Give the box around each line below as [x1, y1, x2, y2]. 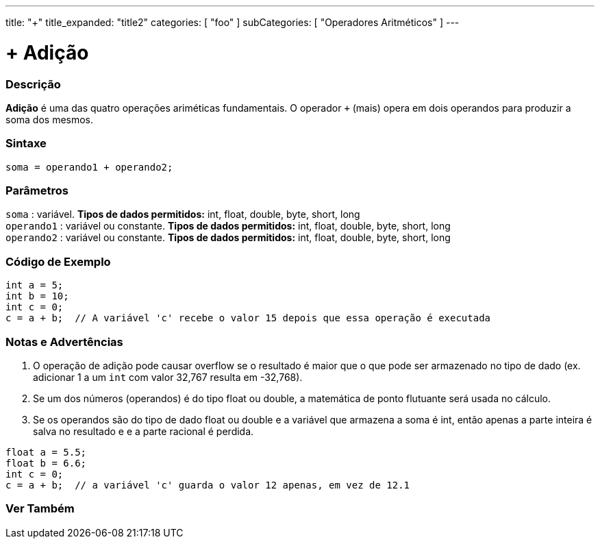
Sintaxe [5, 136, 47, 151]
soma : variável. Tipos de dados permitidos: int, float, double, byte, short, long [5, 208, 360, 221]
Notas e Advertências [5, 334, 123, 349]
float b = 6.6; [5, 457, 87, 469]
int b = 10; [5, 290, 69, 302]
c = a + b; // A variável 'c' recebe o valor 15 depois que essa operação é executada [5, 312, 491, 324]
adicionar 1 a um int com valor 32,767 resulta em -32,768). [33, 371, 303, 383]
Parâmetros [5, 184, 68, 197]
